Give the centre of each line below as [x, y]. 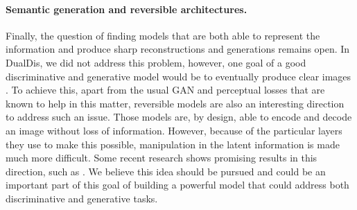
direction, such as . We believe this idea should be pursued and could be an [166, 171]
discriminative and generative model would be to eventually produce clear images [178, 76]
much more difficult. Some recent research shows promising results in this [162, 158]
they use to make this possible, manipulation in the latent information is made [173, 144]
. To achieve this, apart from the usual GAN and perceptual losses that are [165, 90]
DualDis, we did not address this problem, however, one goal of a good [156, 62]
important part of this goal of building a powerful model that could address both [177, 185]
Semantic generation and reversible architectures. [127, 9]
